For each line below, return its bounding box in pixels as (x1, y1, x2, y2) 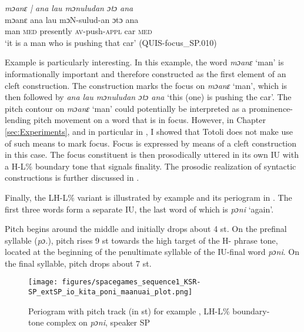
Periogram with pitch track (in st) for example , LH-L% (28, 304, 230, 317)
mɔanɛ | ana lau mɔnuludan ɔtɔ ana (5, 2, 133, 14)
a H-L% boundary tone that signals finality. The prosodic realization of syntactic (5, 160, 296, 172)
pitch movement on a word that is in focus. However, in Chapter (34, 114, 266, 126)
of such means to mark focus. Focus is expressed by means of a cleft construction (5, 137, 297, 149)
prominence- (249, 102, 293, 114)
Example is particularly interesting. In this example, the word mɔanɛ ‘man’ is (5, 56, 284, 68)
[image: (28, 278, 58, 287)
